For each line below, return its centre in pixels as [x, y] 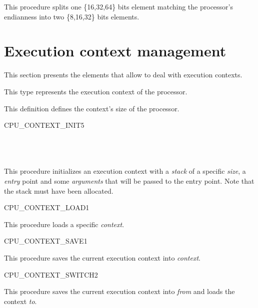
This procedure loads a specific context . [64, 224]
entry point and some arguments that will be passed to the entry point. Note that [129, 181]
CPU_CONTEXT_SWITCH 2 [51, 274]
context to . [20, 301]
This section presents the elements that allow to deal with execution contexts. [123, 75]
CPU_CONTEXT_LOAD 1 [47, 207]
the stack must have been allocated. [59, 190]
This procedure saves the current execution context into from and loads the [119, 291]
